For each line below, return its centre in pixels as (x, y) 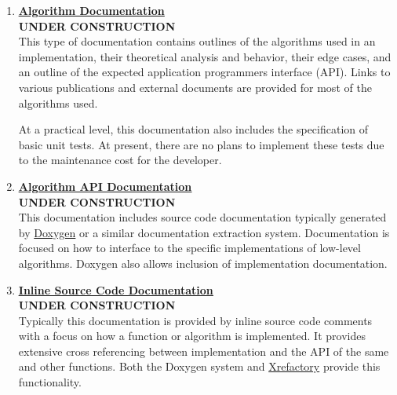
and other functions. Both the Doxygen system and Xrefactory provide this (199, 366)
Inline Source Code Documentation (116, 289)
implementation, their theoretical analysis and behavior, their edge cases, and (205, 56)
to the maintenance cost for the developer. (120, 160)
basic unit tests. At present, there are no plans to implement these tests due (201, 144)
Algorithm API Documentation (105, 186)
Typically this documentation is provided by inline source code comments (195, 320)
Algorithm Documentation (91, 10)
